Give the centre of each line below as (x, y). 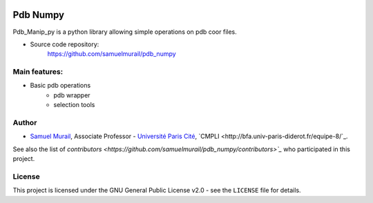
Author (25, 122)
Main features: (38, 72)
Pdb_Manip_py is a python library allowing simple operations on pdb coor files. (125, 32)
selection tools (74, 105)
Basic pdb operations (60, 86)
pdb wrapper (72, 95)
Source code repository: (65, 44)
